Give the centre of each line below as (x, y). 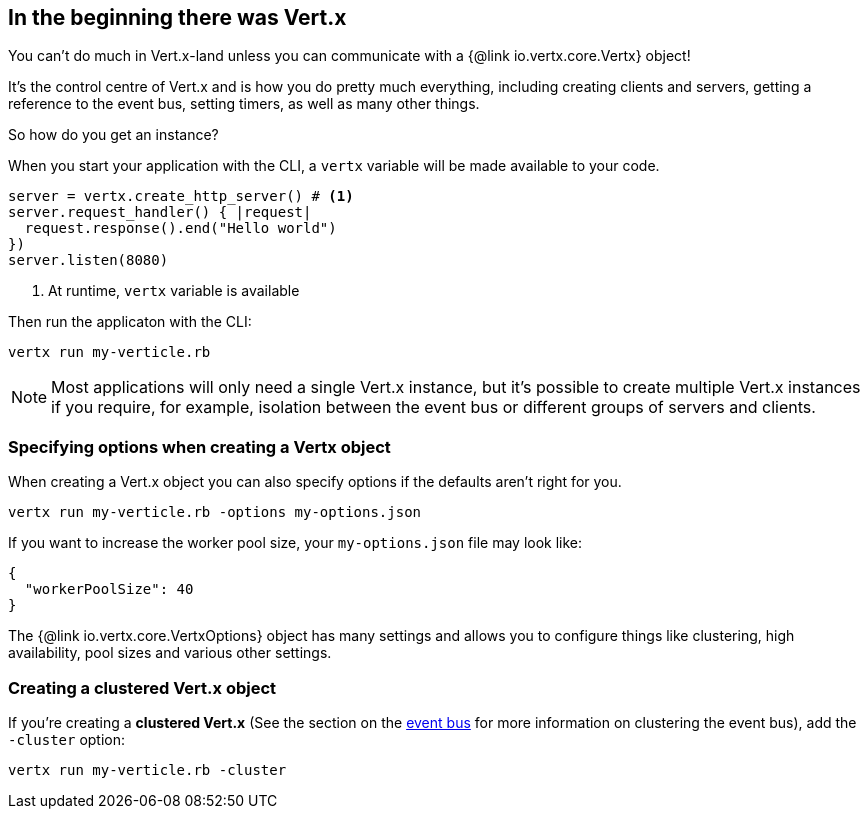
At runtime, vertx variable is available (174, 291)
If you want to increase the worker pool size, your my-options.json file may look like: (295, 543)
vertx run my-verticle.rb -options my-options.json (215, 512)
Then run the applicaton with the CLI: (130, 322)
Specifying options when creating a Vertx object (199, 446)
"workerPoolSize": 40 (109, 589)
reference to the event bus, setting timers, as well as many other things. (244, 104)
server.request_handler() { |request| (160, 212)
